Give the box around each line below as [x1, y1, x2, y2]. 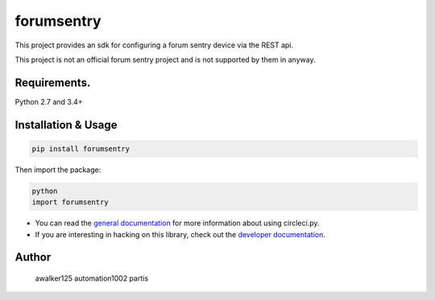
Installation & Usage [14, 117, 118, 132]
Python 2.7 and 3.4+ [14, 97, 84, 106]
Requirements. [14, 76, 91, 89]
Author [14, 250, 52, 265]
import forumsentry [31, 198, 109, 207]
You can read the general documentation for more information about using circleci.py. [35, 218, 320, 228]
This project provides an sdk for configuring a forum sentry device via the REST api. [14, 40, 294, 50]
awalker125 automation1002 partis [35, 273, 149, 283]
